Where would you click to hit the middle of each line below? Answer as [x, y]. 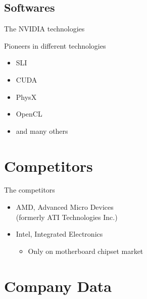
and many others [42, 130]
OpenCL [29, 114]
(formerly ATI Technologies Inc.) [67, 217]
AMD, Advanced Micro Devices [65, 207]
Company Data [58, 286]
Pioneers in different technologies [55, 45]
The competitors [30, 190]
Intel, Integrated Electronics [59, 234]
